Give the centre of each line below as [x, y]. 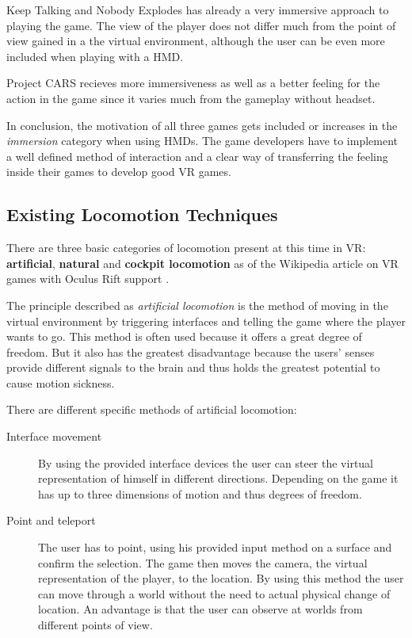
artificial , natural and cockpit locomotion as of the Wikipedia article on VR [202, 263]
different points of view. [95, 625]
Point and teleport [51, 520]
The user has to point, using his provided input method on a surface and [215, 547]
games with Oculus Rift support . [88, 279]
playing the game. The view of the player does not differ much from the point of [201, 25]
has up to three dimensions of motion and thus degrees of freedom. [200, 493]
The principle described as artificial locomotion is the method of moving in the [197, 305]
